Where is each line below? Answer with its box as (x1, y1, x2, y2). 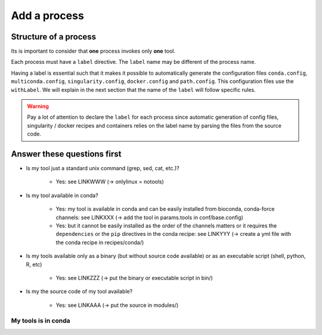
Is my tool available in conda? (26, 192, 98, 199)
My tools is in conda (11, 316, 71, 325)
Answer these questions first (11, 149, 122, 159)
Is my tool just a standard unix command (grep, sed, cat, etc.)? (26, 165, 179, 172)
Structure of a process (11, 32, 97, 42)
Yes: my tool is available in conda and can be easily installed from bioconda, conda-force (55, 205, 275, 213)
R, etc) (26, 260, 42, 268)
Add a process (11, 9, 85, 22)
